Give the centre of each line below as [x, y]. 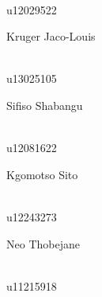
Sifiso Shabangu [45, 105]
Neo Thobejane [43, 243]
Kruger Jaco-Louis [51, 36]
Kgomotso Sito [42, 174]
